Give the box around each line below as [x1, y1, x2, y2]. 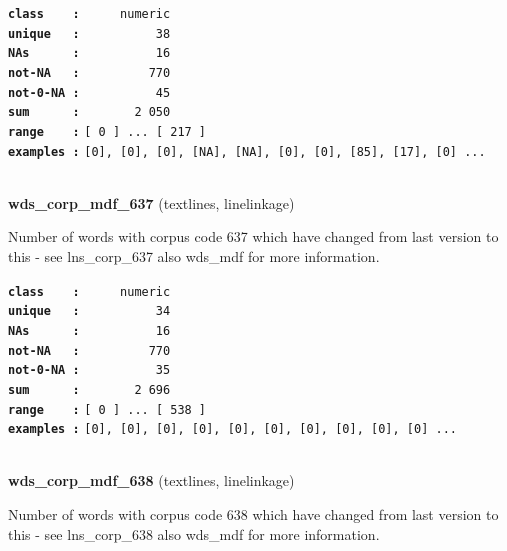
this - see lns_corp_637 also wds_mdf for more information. [8, 246, 380, 267]
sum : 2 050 [8, 105, 171, 120]
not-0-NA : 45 [8, 85, 171, 100]
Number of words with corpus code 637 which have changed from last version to [8, 226, 499, 247]
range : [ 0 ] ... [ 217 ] [8, 124, 207, 139]
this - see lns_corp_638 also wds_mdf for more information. [8, 523, 380, 544]
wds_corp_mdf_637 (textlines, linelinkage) [8, 192, 295, 213]
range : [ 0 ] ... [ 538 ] [8, 402, 207, 417]
